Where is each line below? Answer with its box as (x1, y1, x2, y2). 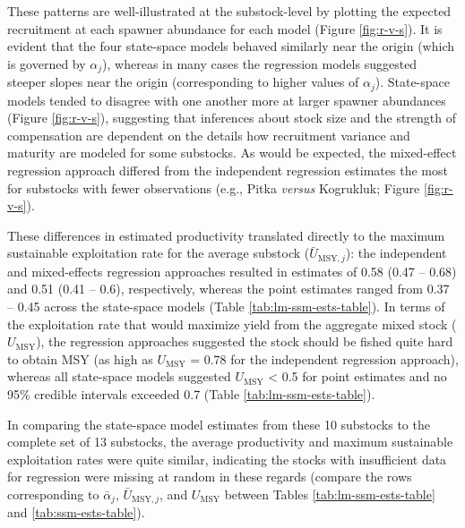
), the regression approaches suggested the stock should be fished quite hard (36, 332, 453, 351)
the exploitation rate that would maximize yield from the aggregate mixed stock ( (7, 314, 457, 333)
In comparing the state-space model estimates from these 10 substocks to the (7, 414, 430, 433)
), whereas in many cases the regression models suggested (102, 54, 418, 72)
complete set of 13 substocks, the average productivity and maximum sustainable (7, 432, 453, 451)
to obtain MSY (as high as (7, 349, 153, 368)
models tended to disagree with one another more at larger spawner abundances (7, 90, 446, 109)
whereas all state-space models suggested (7, 367, 231, 386)
